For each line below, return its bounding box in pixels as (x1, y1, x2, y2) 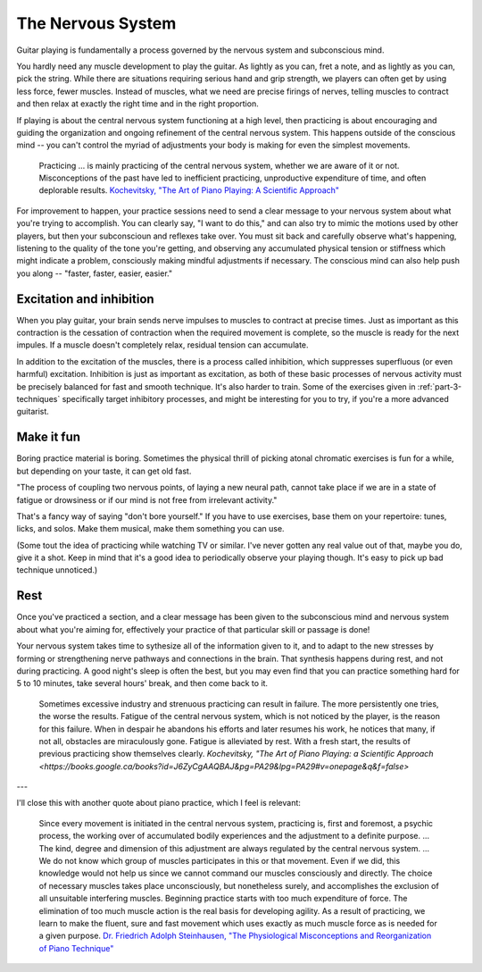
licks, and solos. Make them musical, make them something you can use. (16, 524, 285, 534)
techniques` (16, 394, 61, 405)
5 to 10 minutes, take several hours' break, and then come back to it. (16, 678, 268, 689)
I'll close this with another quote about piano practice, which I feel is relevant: (16, 798, 301, 809)
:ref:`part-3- (417, 381, 462, 392)
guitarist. (16, 406, 49, 417)
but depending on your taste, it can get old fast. (16, 465, 192, 476)
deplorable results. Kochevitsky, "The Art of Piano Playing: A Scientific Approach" (38, 185, 339, 196)
